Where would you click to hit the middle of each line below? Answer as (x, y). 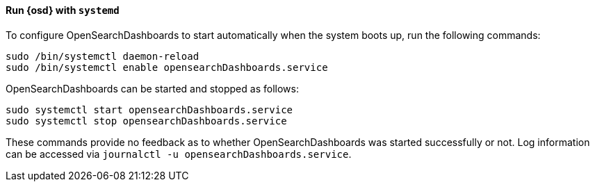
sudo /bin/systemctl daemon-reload (103, 56)
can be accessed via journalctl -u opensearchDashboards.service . (179, 154)
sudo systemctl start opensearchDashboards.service (149, 109)
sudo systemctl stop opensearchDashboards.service (146, 121)
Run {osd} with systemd (63, 10)
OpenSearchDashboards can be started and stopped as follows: (152, 88)
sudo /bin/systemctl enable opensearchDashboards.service (167, 67)
